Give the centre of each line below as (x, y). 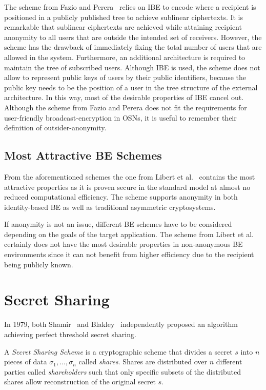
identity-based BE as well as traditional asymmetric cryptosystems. (110, 207)
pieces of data (26, 362)
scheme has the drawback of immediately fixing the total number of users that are (133, 47)
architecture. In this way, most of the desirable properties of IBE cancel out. (124, 97)
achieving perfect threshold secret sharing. (70, 334)
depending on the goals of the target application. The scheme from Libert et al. (129, 234)
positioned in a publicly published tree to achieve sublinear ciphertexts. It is (124, 17)
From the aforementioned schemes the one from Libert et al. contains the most (130, 176)
